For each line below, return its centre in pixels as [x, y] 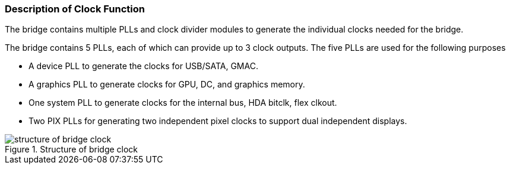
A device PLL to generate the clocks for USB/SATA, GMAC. [143, 66]
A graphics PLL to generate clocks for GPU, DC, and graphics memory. [167, 84]
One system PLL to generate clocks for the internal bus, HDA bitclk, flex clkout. [183, 103]
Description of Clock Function [75, 9]
